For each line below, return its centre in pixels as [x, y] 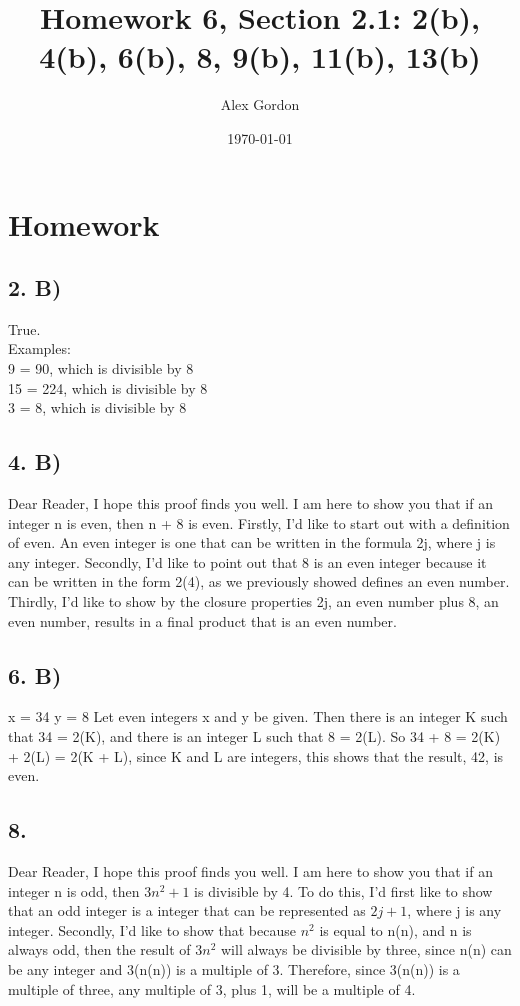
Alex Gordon [260, 104]
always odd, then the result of [99, 949]
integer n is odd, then [74, 890]
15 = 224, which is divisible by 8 [108, 387]
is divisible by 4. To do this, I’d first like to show [343, 890]
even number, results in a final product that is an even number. [202, 620]
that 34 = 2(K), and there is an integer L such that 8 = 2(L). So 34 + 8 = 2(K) [254, 736]
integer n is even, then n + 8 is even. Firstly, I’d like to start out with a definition [259, 522]
